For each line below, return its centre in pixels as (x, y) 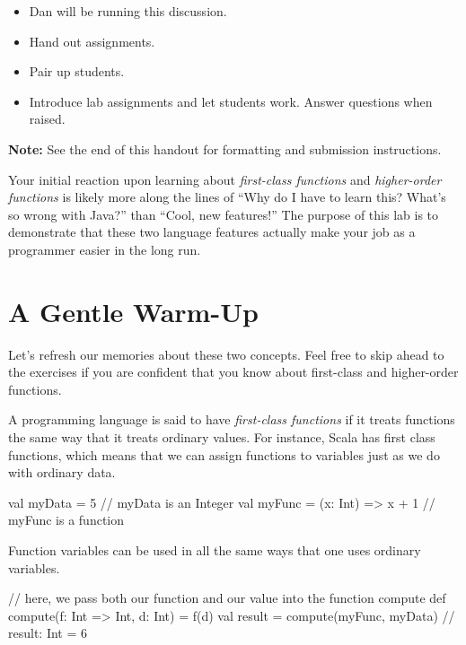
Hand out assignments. (92, 41)
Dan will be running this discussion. (128, 11)
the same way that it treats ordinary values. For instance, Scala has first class (222, 437)
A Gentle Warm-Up (133, 311)
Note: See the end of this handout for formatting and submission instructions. (225, 148)
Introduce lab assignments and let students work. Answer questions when (231, 101)
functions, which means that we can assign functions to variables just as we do (224, 454)
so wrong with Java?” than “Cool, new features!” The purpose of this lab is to (224, 214)
